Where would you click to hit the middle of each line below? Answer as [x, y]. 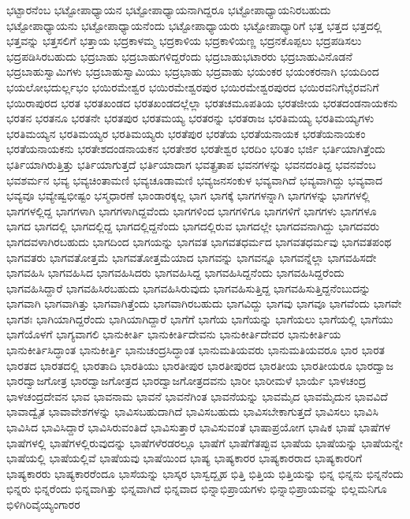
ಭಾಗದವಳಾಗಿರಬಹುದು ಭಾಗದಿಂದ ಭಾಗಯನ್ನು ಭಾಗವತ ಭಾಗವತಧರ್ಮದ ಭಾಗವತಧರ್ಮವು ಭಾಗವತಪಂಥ [199, 241]
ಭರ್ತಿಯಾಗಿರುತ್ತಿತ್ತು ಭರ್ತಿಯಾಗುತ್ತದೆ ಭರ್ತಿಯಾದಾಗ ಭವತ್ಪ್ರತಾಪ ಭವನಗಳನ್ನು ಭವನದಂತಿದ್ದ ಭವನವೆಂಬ [191, 164]
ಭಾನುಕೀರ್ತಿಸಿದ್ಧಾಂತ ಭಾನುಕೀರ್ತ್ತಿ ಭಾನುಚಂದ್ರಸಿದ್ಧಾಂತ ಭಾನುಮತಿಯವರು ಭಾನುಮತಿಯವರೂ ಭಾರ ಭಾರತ [196, 350]
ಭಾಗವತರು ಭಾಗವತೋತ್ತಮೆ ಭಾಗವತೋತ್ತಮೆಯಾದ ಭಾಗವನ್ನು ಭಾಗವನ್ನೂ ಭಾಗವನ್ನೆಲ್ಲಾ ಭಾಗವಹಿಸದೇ [192, 257]
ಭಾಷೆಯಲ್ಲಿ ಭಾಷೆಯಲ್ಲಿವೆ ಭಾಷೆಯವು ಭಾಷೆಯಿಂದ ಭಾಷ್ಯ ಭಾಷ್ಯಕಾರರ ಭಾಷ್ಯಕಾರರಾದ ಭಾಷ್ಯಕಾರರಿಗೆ [184, 458]
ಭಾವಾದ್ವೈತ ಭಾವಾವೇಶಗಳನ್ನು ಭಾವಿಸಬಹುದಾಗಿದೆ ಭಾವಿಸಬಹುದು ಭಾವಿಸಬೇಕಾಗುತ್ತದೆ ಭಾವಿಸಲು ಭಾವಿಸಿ [192, 411]
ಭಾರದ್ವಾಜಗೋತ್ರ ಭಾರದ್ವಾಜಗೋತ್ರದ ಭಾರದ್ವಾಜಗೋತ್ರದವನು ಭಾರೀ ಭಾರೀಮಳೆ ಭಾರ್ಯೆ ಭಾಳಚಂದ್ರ [186, 381]
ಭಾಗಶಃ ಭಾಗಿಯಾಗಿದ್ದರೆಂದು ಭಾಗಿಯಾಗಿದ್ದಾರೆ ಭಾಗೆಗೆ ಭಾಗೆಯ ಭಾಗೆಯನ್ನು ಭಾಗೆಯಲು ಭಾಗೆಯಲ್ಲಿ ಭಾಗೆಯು [200, 318]
